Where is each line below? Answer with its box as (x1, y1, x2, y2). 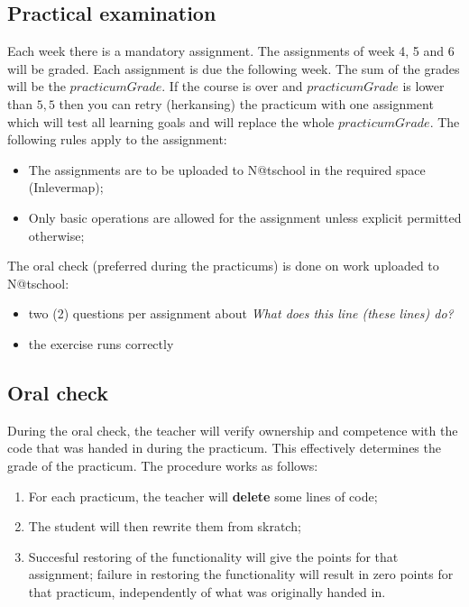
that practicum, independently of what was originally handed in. (28, 582, 386, 601)
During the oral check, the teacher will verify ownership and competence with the (7, 420, 458, 439)
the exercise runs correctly (28, 334, 174, 353)
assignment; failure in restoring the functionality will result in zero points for (28, 565, 454, 584)
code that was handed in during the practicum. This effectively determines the (7, 438, 441, 457)
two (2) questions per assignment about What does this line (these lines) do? (28, 304, 454, 323)
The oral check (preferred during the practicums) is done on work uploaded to (7, 256, 439, 275)
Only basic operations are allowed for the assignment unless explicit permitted (28, 207, 462, 226)
